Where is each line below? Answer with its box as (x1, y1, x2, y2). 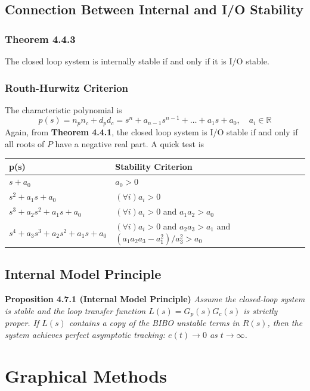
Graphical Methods (5, 363, 167, 387)
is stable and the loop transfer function (5, 304, 146, 316)
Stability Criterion (115, 160, 193, 172)
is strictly (243, 304, 278, 316)
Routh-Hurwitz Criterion (5, 80, 129, 95)
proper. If (5, 316, 39, 329)
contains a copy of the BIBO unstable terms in (69, 316, 240, 329)
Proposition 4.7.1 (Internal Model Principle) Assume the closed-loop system (5, 293, 305, 305)
